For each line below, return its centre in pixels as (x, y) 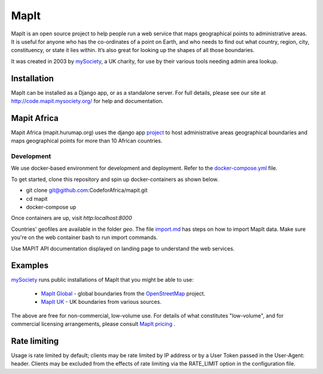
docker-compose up (51, 207)
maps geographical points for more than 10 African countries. (87, 141)
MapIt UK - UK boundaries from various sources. (101, 302)
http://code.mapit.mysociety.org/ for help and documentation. (87, 101)
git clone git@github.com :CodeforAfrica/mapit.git (87, 190)
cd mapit (37, 198)
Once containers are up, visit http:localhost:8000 (71, 218)
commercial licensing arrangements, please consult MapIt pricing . (93, 324)
